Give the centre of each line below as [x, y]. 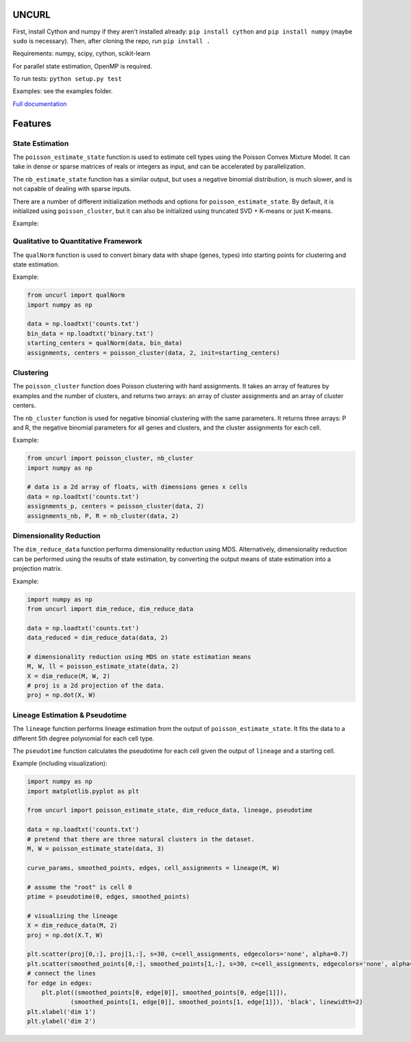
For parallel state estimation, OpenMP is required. [83, 66]
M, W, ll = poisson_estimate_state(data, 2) [103, 667]
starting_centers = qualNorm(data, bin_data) [105, 343]
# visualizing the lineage [72, 916]
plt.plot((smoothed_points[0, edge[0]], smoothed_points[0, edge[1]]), [164, 992]
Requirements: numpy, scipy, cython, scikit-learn [82, 53]
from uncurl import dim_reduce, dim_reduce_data [110, 609]
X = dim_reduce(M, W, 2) [69, 676]
